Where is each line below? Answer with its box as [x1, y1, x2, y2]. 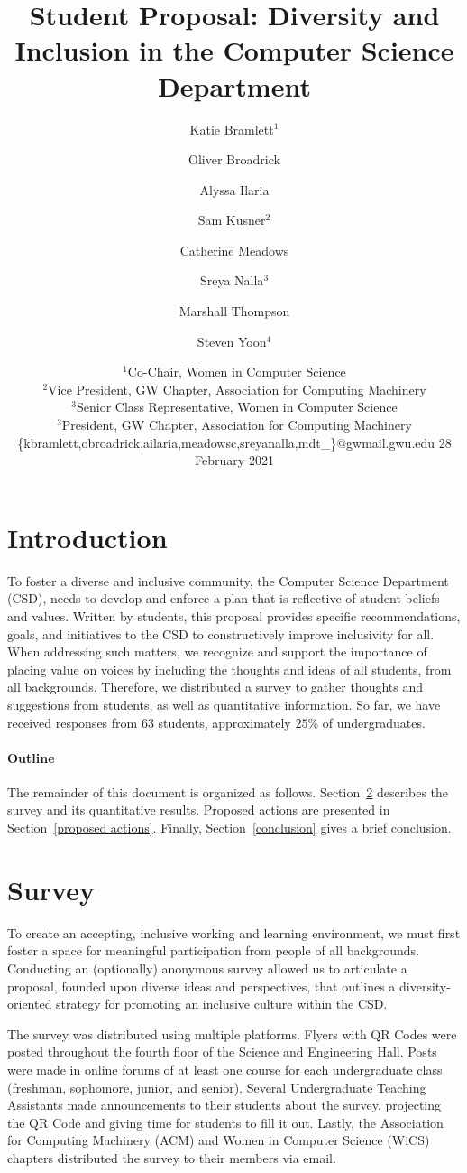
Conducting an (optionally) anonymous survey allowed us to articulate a [7, 958, 407, 977]
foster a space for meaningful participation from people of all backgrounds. [7, 941, 420, 960]
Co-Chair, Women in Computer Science [127, 362, 346, 381]
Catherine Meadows [179, 240, 289, 259]
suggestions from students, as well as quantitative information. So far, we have [7, 694, 441, 713]
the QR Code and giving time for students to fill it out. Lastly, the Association [7, 1112, 444, 1131]
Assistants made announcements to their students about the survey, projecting [7, 1095, 442, 1114]
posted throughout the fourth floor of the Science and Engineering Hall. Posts [7, 1042, 437, 1061]
